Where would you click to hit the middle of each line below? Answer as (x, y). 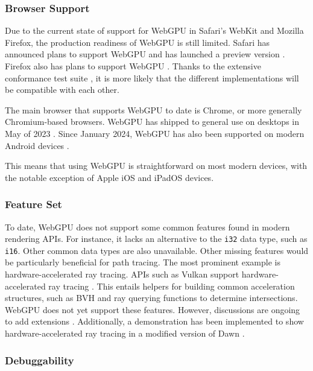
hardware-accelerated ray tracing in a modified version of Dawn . (125, 333)
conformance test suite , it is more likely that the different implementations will (152, 78)
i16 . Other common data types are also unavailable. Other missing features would (157, 250)
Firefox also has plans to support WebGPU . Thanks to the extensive (133, 66)
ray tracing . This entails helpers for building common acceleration (172, 286)
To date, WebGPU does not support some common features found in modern (147, 227)
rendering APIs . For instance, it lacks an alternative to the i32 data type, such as (156, 239)
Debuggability (40, 360)
